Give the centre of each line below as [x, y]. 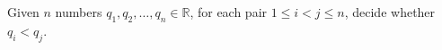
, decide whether [390, 12]
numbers [79, 12]
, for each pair [229, 12]
